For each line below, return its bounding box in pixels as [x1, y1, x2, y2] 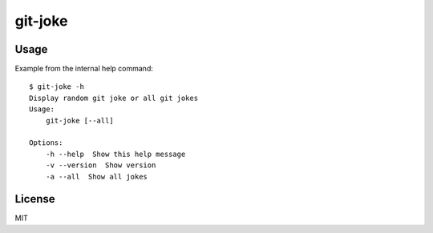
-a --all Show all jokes [45, 172, 148, 181]
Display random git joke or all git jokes [29, 93, 199, 102]
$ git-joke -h [29, 82, 84, 91]
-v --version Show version [45, 161, 156, 170]
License [14, 192, 55, 206]
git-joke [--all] [45, 116, 114, 125]
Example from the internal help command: [14, 64, 154, 74]
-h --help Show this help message [45, 149, 186, 159]
